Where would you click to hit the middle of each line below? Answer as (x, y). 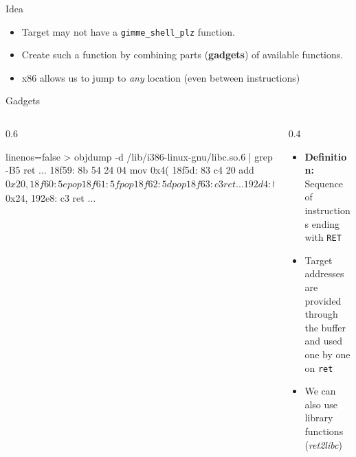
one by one (327, 354)
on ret (319, 367)
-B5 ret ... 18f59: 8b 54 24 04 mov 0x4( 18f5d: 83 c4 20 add (130, 170)
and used (323, 341)
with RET (323, 237)
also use (321, 404)
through (321, 314)
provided (323, 300)
